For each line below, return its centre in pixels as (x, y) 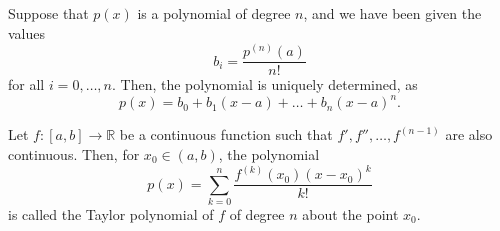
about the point (350, 213)
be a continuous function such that (226, 134)
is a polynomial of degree (214, 13)
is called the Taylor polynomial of (111, 213)
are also (469, 134)
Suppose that (48, 13)
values (27, 32)
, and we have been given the (392, 13)
